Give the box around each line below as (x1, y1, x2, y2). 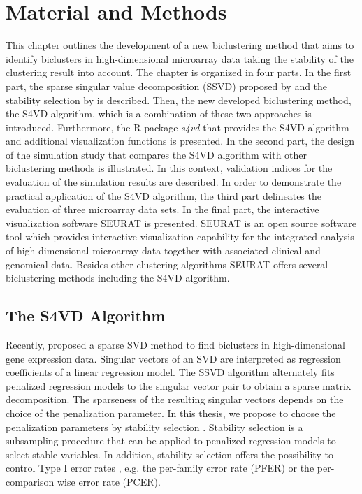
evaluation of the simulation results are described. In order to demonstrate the (6, 175, 342, 189)
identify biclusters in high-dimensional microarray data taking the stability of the (6, 51, 354, 66)
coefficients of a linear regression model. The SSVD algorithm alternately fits (6, 365, 335, 379)
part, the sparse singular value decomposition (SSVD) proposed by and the (6, 78, 328, 93)
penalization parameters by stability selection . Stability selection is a (6, 419, 303, 434)
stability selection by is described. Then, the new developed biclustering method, (6, 92, 352, 107)
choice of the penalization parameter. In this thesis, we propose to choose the (6, 405, 336, 420)
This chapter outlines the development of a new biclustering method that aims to (6, 38, 354, 52)
